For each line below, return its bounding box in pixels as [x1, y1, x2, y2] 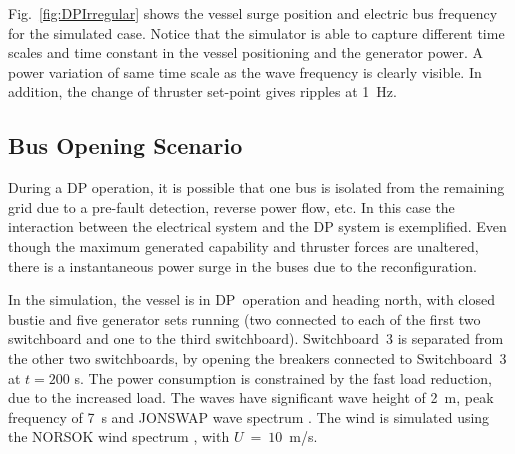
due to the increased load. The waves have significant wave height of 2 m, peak [8, 387, 494, 408]
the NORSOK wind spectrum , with [8, 426, 230, 447]
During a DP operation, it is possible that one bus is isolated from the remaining [8, 177, 505, 198]
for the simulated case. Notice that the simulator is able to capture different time [8, 22, 505, 43]
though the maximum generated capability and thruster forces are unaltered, [8, 235, 479, 256]
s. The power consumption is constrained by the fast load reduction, [74, 367, 492, 388]
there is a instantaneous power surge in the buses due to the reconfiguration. [8, 255, 477, 276]
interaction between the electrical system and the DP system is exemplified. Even [8, 216, 507, 237]
